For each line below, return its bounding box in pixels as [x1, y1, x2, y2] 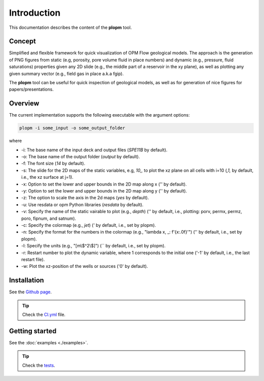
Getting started [9, 327, 57, 335]
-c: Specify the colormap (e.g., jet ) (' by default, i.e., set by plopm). [21, 222, 156, 228]
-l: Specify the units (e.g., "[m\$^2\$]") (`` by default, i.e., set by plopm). [21, 243, 166, 249]
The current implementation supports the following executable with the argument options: [9, 112, 190, 118]
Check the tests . [22, 362, 56, 368]
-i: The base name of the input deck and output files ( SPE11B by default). [21, 147, 168, 153]
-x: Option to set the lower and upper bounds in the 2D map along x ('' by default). [21, 181, 187, 187]
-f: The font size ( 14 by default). [21, 161, 86, 167]
